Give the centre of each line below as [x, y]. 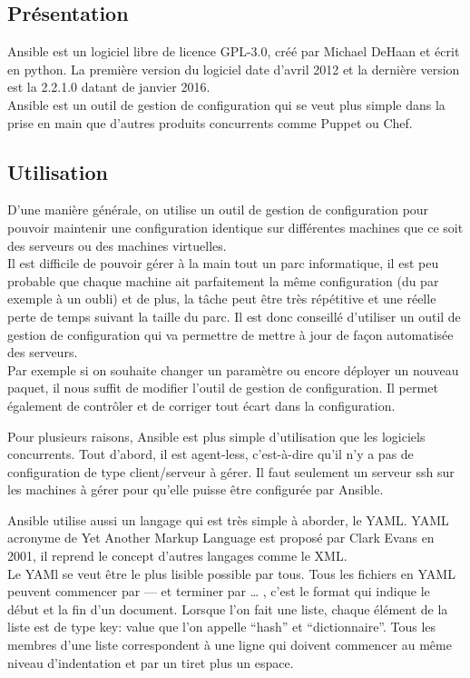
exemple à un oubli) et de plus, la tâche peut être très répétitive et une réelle [222, 299]
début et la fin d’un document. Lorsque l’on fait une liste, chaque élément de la [228, 608]
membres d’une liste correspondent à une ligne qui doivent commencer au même [230, 645]
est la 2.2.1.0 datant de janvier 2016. [109, 87]
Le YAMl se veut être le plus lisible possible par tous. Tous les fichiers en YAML [231, 573]
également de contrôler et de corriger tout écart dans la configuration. [201, 405]
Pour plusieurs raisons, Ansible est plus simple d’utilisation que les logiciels [216, 436]
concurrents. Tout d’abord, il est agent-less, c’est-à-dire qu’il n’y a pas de [211, 454]
